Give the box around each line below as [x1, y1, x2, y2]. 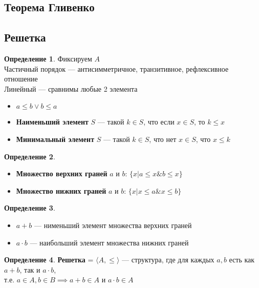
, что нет [149, 133, 177, 144]
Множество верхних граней [16, 168, 107, 179]
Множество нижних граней [16, 185, 106, 196]
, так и [19, 264, 40, 275]
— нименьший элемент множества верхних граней [34, 219, 192, 230]
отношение [4, 73, 38, 84]
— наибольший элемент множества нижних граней [30, 237, 189, 248]
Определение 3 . [4, 202, 55, 213]
